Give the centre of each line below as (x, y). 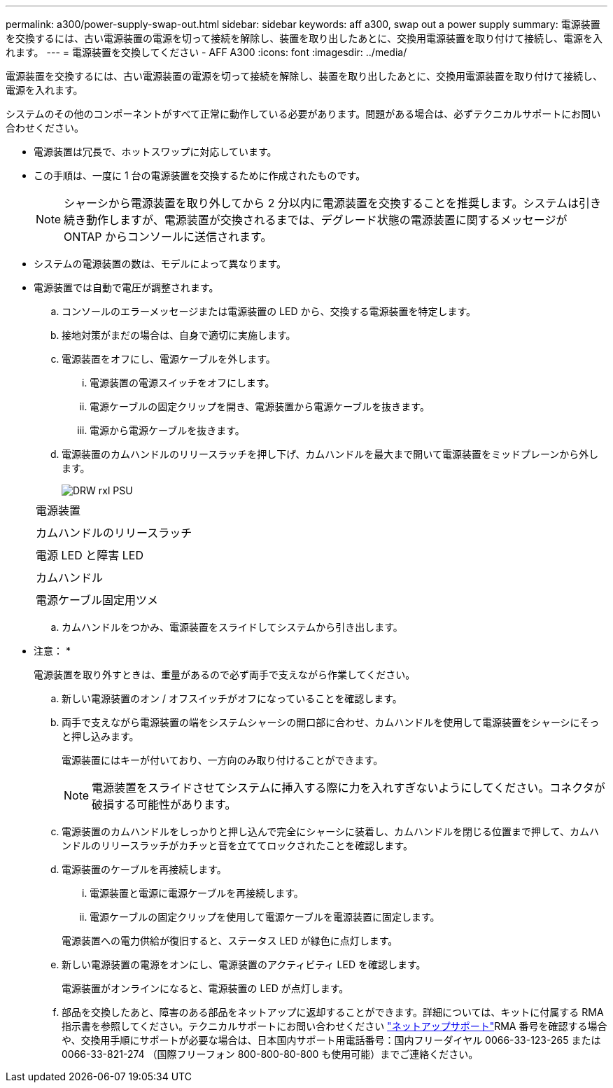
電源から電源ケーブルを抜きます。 (167, 430)
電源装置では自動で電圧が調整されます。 (126, 287)
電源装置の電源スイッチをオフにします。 (182, 383)
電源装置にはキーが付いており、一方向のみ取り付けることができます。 (223, 760)
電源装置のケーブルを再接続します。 (144, 869)
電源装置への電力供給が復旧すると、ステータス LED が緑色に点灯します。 (230, 941)
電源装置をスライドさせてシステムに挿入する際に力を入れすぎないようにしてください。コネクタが (348, 788)
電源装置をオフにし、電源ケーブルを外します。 (169, 359)
